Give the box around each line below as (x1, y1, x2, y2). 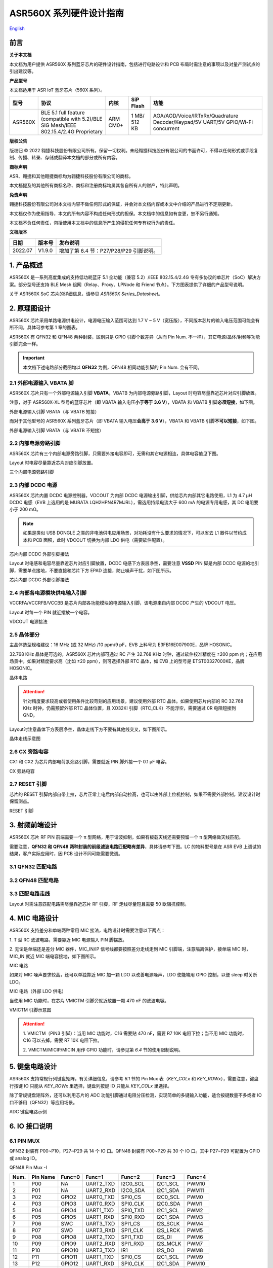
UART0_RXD (85, 1200, 115, 1207)
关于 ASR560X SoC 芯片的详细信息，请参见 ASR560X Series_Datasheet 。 (9, 291, 163, 297)
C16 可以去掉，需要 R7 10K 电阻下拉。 (23, 1037, 102, 1043)
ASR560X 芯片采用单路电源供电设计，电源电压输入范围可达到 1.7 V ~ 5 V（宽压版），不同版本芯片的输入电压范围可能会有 (9, 317, 260, 323)
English (9, 25, 25, 31)
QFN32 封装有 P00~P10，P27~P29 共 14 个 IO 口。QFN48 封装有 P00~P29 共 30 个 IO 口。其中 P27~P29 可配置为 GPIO (9, 1148, 260, 1154)
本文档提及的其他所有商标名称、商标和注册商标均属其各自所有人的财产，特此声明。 (9, 183, 182, 189)
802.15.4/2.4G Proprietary (40, 128, 103, 135)
